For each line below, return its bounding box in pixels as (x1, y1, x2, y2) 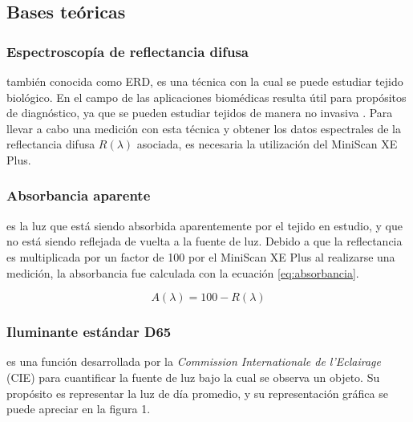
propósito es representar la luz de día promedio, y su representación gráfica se (6, 384, 388, 401)
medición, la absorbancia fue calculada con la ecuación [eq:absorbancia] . (6, 264, 359, 281)
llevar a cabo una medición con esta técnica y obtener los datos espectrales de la (6, 120, 401, 136)
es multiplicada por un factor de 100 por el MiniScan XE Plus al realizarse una (6, 248, 395, 265)
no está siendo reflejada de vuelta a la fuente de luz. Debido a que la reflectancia (6, 233, 403, 250)
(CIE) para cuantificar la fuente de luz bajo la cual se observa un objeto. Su (6, 368, 380, 385)
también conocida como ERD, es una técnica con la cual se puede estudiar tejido (6, 73, 403, 89)
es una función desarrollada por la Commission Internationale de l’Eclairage (6, 353, 381, 370)
